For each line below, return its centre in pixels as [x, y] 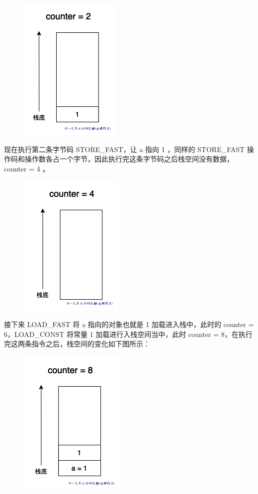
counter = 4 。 [27, 168]
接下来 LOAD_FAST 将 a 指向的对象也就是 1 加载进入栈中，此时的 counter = [129, 324]
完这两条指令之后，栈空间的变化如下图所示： [77, 344]
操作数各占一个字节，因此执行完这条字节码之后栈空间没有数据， [129, 159]
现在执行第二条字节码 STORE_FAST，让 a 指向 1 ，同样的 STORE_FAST [125, 149]
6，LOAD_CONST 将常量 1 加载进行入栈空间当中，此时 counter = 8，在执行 [128, 334]
